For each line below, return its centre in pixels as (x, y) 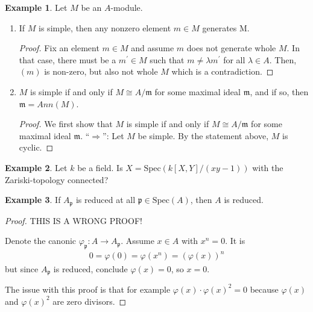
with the (268, 167)
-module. (127, 7)
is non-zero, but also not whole (101, 71)
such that (167, 59)
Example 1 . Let (36, 7)
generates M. (226, 27)
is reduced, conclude (90, 268)
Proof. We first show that (66, 124)
